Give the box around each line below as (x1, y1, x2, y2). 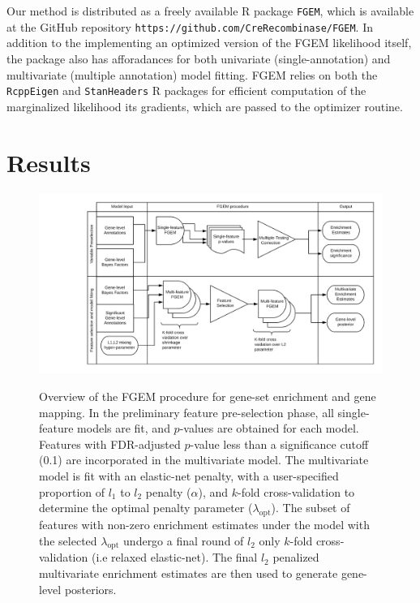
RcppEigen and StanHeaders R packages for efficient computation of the (6, 82, 366, 99)
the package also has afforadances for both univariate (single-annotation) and (6, 50, 391, 67)
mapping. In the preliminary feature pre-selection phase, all (39, 403, 334, 420)
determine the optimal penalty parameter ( (39, 499, 253, 516)
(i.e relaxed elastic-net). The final (91, 549, 258, 566)
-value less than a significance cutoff (190, 435, 369, 452)
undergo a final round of (123, 532, 244, 549)
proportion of (39, 483, 105, 500)
